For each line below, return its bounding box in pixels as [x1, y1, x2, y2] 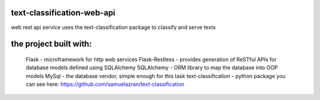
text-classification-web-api [11, 8, 116, 18]
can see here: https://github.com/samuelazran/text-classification [25, 80, 185, 88]
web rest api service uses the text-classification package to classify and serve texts [11, 24, 216, 31]
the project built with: [11, 39, 92, 49]
